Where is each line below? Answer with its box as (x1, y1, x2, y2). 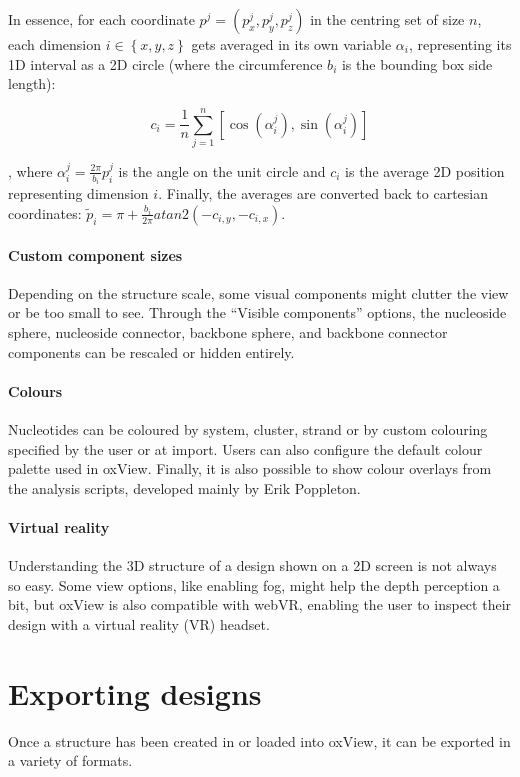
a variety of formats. (8, 750, 133, 771)
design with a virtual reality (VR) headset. (8, 613, 270, 634)
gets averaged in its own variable (191, 34, 392, 54)
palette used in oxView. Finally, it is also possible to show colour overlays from (8, 458, 492, 479)
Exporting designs (8, 672, 262, 713)
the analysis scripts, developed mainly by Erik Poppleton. (8, 477, 361, 498)
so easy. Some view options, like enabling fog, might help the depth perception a (8, 574, 500, 595)
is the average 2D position (345, 160, 505, 181)
